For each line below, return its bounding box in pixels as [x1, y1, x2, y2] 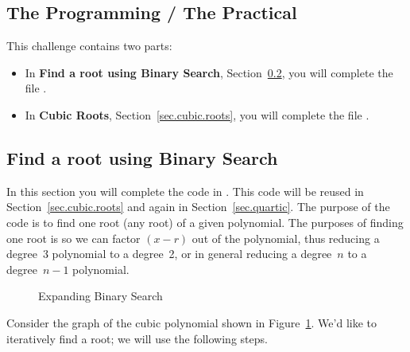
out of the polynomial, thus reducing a [191, 229, 380, 246]
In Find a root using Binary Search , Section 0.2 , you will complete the [25, 64, 393, 80]
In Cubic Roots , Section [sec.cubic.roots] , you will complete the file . [25, 106, 369, 123]
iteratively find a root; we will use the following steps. [6, 330, 268, 346]
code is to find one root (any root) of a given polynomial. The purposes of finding [6, 213, 404, 230]
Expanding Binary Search [38, 287, 163, 304]
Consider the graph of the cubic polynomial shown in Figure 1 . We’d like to [6, 314, 377, 330]
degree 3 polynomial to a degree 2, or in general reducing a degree [6, 245, 332, 262]
